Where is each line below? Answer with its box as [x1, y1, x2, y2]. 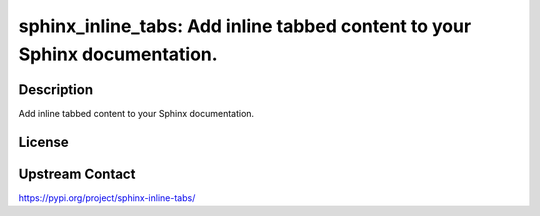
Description [18, 81, 94, 98]
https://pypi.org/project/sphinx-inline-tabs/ [18, 191, 196, 204]
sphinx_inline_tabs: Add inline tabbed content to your [18, 15, 472, 37]
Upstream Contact [18, 165, 136, 182]
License [18, 133, 69, 150]
